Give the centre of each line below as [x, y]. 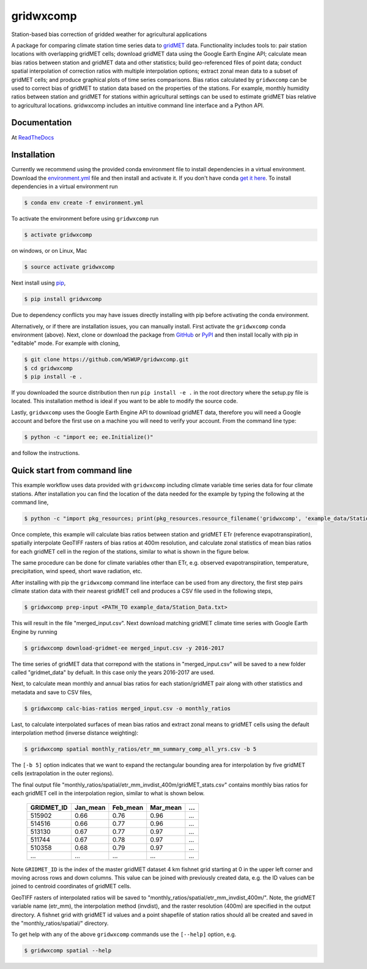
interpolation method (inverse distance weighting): [75, 733]
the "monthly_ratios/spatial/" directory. [60, 923]
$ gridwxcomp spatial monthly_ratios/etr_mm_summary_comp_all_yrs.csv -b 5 [140, 749]
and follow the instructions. [46, 453]
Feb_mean [128, 807]
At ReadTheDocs [33, 137]
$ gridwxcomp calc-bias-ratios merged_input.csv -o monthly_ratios [128, 708]
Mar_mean [166, 807]
